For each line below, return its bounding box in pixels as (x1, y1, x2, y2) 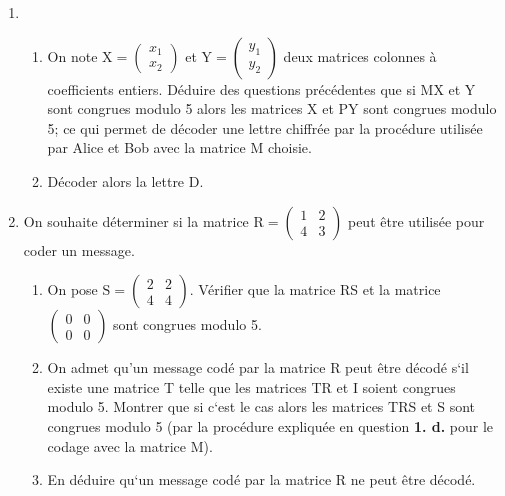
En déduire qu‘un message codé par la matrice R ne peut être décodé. (47, 469, 476, 490)
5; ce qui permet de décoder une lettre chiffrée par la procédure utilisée (47, 117, 483, 138)
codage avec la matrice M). (47, 435, 213, 456)
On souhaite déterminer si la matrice (23, 210, 249, 231)
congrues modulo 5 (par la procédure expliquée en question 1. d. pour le (47, 415, 494, 436)
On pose (47, 279, 98, 300)
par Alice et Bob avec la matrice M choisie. (47, 137, 312, 158)
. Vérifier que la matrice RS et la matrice (189, 279, 441, 300)
